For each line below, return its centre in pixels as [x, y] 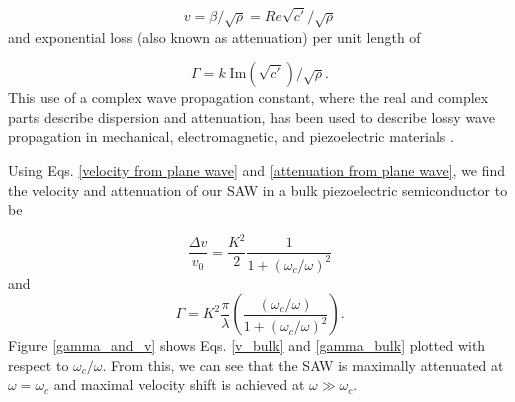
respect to [38, 364]
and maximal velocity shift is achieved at [179, 384]
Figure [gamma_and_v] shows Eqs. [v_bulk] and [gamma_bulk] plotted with [247, 345]
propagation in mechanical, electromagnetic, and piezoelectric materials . [231, 136]
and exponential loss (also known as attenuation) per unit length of [214, 36]
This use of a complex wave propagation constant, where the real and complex [248, 97]
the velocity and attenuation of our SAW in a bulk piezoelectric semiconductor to [258, 189]
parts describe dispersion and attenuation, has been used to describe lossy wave [251, 116]
